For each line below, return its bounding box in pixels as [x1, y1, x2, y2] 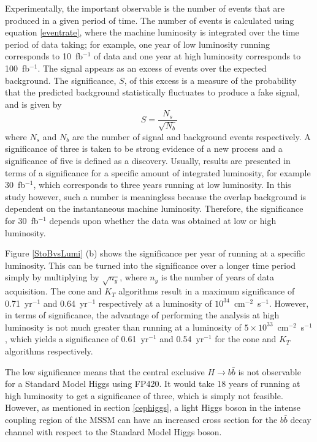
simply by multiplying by [5, 271, 99, 283]
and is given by [5, 97, 62, 110]
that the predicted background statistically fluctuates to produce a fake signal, [5, 86, 300, 99]
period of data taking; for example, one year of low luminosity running [5, 37, 270, 50]
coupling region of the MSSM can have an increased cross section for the [5, 413, 278, 426]
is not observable [238, 365, 301, 378]
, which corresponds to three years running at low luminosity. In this [33, 178, 291, 191]
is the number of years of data [161, 271, 275, 283]
